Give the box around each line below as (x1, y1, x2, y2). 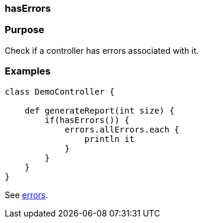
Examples (5, 65, 51, 77)
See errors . (5, 189, 49, 200)
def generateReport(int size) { (24, 105, 175, 115)
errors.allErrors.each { (65, 124, 180, 134)
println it (84, 134, 135, 144)
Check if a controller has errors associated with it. (5, 45, 199, 56)
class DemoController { (5, 86, 115, 96)
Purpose (5, 24, 44, 36)
